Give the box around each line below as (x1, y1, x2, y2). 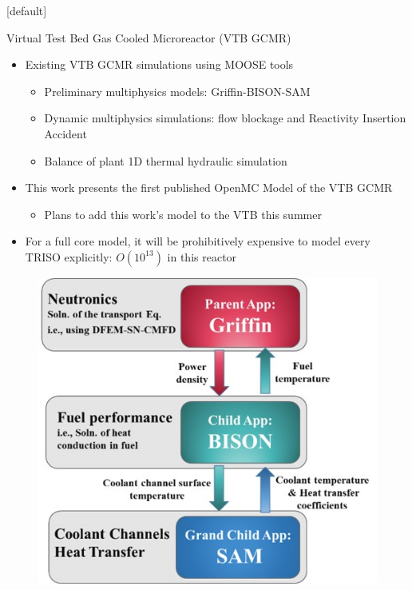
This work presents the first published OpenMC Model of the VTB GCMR (25, 179, 393, 196)
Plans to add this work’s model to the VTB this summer (44, 205, 322, 222)
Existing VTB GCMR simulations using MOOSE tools (25, 56, 294, 73)
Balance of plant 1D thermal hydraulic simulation (44, 152, 287, 169)
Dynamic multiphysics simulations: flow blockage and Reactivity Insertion (44, 110, 406, 126)
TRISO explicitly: (25, 248, 113, 265)
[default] (6, 2, 47, 18)
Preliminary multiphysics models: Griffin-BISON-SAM (44, 82, 311, 99)
